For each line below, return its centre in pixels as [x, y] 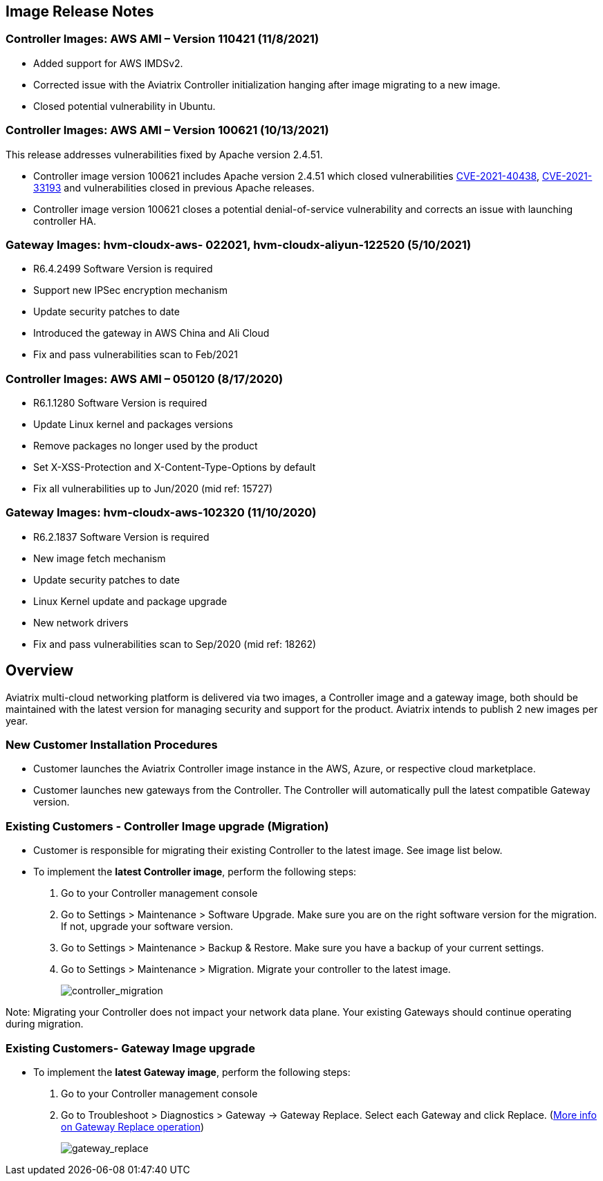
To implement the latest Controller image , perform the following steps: [195, 872]
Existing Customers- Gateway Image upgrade [130, 1048]
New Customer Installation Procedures [112, 745]
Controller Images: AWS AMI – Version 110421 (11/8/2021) [163, 39]
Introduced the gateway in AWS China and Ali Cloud [151, 333]
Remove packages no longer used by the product [146, 446]
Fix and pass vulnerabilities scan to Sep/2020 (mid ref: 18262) [175, 644]
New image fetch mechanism [100, 558]
